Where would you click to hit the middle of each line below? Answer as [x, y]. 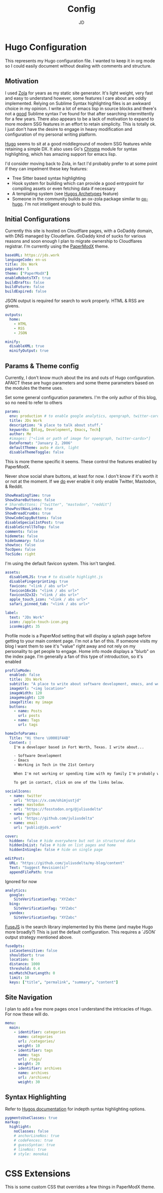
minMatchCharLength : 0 [32, 973]
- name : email [24, 823]
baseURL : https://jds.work [32, 255]
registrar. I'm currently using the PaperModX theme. [57, 246]
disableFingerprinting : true [39, 581]
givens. [12, 306]
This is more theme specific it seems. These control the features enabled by [81, 461]
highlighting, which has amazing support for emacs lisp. [61, 154]
